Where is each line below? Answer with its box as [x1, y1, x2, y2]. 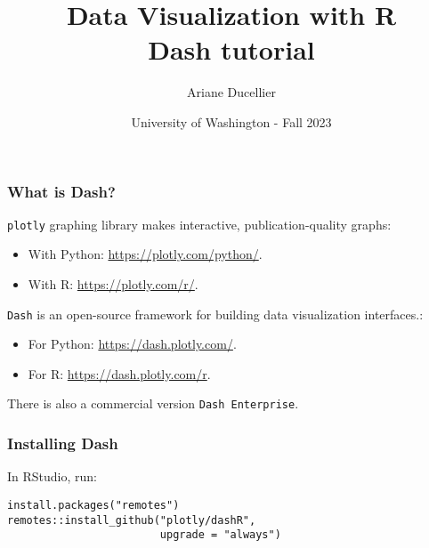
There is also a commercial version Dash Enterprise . [7, 394, 299, 413]
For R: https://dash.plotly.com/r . [28, 364, 211, 383]
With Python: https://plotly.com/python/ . [28, 245, 263, 263]
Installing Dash [7, 432, 118, 455]
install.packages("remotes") [7, 498, 180, 512]
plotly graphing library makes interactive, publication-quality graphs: [7, 214, 392, 233]
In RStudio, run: [7, 467, 97, 486]
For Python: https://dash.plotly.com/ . [28, 334, 237, 353]
